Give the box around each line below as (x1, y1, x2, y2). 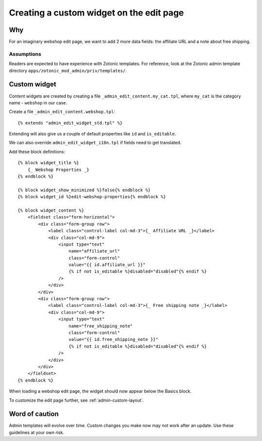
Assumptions (9, 51, 41, 57)
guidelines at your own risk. (9, 429, 65, 435)
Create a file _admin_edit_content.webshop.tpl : (9, 109, 115, 115)
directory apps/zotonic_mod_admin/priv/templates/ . (9, 68, 127, 73)
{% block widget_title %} (17, 160, 80, 166)
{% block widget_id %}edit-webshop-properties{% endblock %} (17, 194, 166, 200)
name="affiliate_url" (68, 248, 120, 254)
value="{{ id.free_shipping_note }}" (68, 337, 159, 342)
